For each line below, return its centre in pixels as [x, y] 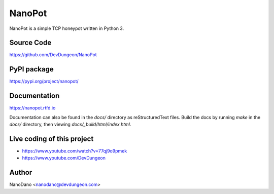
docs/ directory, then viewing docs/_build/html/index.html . [70, 125]
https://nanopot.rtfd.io [32, 108]
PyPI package [31, 69]
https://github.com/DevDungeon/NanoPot [53, 55]
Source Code [30, 43]
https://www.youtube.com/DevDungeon [64, 158]
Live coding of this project [52, 139]
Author [21, 172]
